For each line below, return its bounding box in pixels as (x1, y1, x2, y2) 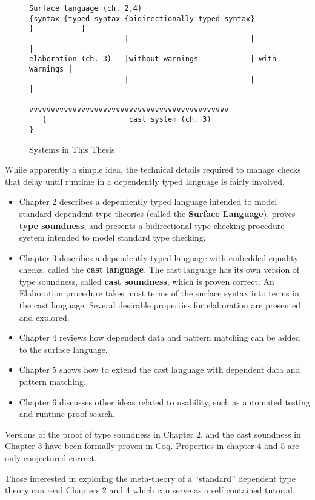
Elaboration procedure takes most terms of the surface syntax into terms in (19, 287, 299, 299)
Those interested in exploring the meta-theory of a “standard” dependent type (5, 472, 296, 484)
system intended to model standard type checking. (19, 231, 206, 244)
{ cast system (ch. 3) (42, 115, 211, 124)
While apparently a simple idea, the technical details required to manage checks (5, 163, 301, 176)
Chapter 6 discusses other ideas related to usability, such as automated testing (19, 395, 310, 408)
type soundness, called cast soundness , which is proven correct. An (19, 275, 274, 287)
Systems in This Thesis (29, 142, 115, 155)
